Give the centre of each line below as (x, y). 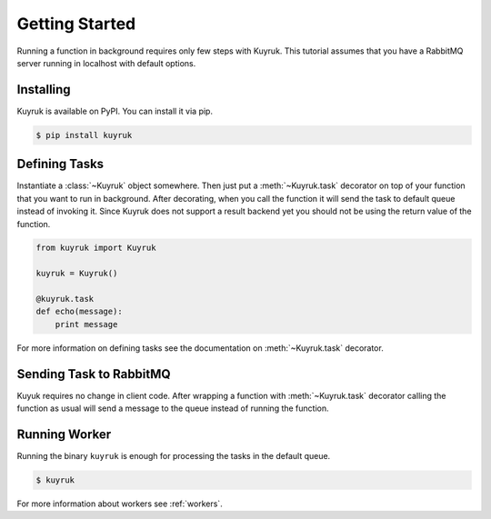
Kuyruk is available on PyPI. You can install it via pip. (115, 111)
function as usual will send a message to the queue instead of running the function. (173, 408)
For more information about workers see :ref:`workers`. (120, 504)
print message (86, 324)
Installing (44, 90)
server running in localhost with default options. (106, 63)
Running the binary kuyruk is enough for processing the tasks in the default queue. (174, 456)
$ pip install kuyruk (84, 135)
